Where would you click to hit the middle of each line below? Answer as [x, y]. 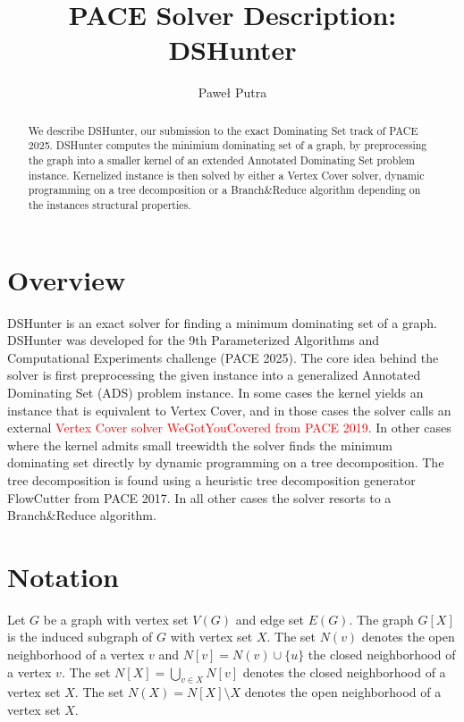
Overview [67, 279]
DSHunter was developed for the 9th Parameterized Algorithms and [194, 340]
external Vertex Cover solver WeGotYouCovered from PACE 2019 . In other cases [229, 428]
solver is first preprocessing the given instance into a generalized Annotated [214, 375]
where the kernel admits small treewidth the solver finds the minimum [200, 445]
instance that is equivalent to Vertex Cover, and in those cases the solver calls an [229, 410]
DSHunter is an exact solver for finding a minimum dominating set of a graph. [222, 322]
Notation [63, 576]
